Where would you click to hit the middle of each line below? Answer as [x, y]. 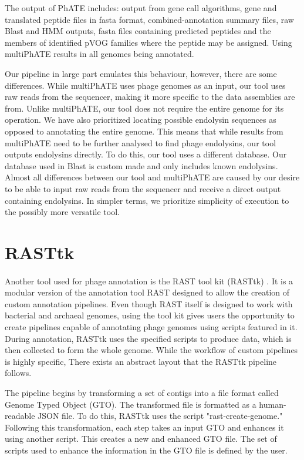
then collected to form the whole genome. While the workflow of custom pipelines [151, 350]
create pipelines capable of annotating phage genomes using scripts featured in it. [151, 327]
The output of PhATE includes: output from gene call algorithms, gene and [141, 8]
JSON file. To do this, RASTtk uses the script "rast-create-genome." [160, 416]
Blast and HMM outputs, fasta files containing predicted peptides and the [138, 31]
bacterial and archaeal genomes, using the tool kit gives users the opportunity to [150, 315]
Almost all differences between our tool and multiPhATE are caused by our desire [152, 177]
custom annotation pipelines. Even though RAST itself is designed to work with [149, 303]
